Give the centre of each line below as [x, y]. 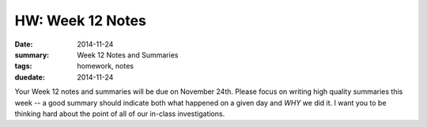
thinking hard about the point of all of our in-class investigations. [120, 114]
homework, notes [106, 66]
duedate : [30, 77]
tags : [23, 66]
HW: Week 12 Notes [80, 21]
